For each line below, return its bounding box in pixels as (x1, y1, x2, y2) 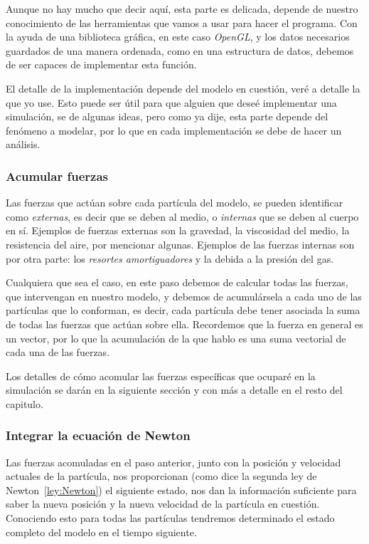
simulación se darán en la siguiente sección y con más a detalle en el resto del (6, 382, 343, 397)
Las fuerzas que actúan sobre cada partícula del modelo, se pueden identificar (6, 195, 343, 210)
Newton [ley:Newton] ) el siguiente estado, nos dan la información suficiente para (6, 482, 357, 497)
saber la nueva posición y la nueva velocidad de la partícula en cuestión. (6, 496, 320, 511)
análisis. (6, 137, 41, 152)
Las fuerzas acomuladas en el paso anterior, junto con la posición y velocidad (6, 454, 341, 469)
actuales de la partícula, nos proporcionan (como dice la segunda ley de (6, 469, 317, 483)
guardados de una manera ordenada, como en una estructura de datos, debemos (6, 43, 354, 58)
